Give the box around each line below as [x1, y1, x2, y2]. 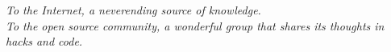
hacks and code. [6, 33, 83, 50]
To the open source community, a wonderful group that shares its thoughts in [6, 17, 385, 34]
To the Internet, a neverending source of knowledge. [6, 2, 261, 18]
